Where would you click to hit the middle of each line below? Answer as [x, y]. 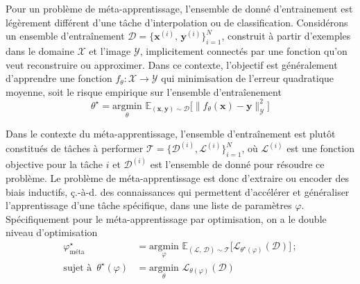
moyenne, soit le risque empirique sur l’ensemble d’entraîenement [144, 91]
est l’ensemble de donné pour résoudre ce [237, 164]
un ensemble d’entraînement [65, 36]
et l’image [110, 50]
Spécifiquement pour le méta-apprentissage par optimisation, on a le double [166, 218]
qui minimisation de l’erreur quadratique [248, 78]
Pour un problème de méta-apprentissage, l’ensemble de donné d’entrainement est [179, 8]
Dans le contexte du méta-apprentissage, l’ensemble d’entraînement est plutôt [171, 134]
